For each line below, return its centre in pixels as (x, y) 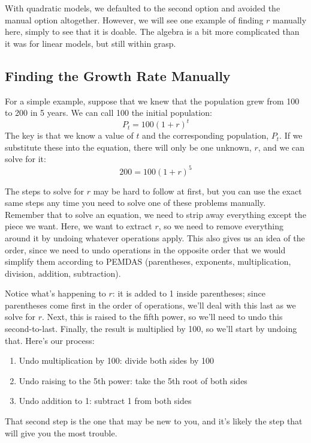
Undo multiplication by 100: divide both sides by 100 (117, 360)
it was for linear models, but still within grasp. (90, 43)
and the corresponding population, (206, 135)
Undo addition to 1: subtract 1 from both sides (105, 401)
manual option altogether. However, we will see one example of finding (134, 20)
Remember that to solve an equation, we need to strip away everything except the (155, 214)
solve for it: (25, 159)
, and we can (281, 147)
